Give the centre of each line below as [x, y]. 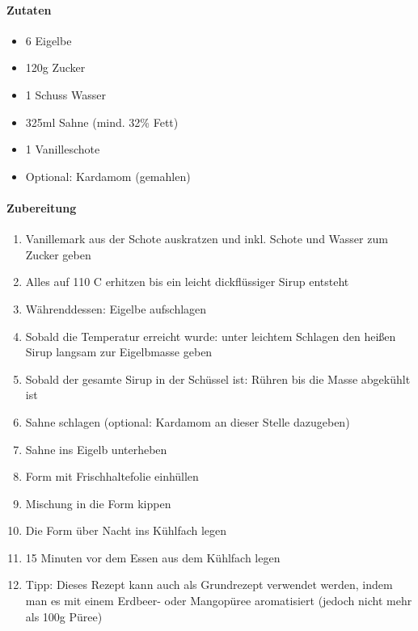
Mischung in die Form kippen [98, 503]
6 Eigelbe [49, 40]
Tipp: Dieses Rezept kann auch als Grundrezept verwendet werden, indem [209, 585]
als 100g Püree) [64, 616]
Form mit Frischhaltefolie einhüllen [112, 476]
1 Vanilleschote [63, 149]
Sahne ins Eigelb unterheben [96, 449]
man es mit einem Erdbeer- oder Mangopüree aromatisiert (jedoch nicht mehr [219, 601]
